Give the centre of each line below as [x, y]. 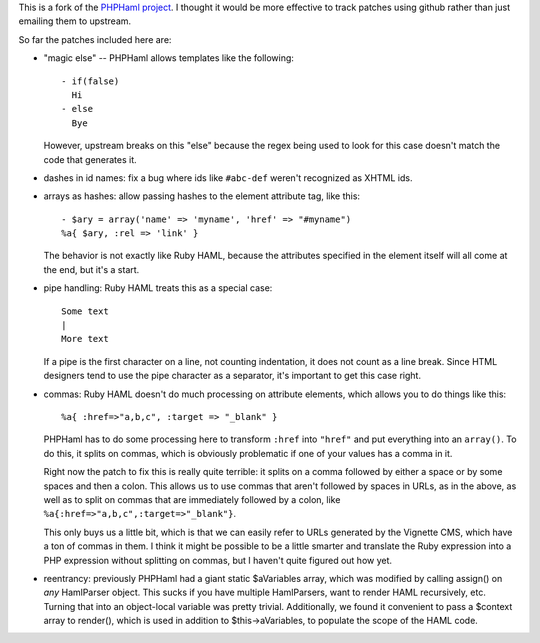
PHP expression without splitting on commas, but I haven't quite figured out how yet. [218, 560]
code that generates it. [90, 159]
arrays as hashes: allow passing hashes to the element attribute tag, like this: [201, 196]
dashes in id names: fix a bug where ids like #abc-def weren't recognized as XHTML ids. [228, 177]
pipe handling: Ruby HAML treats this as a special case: [158, 288]
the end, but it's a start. [91, 269]
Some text [85, 311]
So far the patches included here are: [95, 39]
